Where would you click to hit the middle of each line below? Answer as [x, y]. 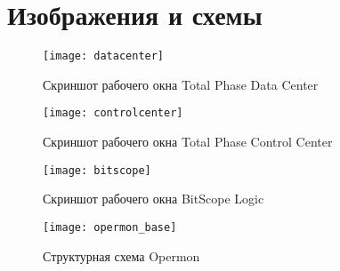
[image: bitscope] [97, 170]
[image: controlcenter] [113, 113]
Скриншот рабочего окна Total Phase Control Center [188, 142]
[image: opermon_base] [110, 227]
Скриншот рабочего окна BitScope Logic [154, 199]
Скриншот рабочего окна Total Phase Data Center [181, 84]
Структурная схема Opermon [121, 255]
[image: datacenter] [104, 56]
